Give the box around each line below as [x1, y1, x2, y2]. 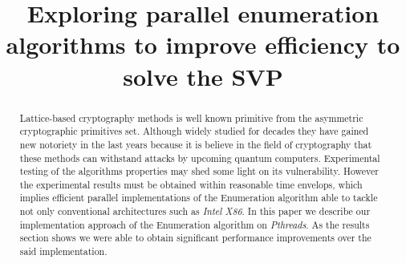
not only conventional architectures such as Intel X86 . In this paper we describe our [19, 204, 371, 218]
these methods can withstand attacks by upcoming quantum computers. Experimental [19, 151, 380, 164]
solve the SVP [123, 59, 283, 92]
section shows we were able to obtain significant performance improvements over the [19, 231, 371, 245]
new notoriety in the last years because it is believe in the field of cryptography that [19, 137, 372, 151]
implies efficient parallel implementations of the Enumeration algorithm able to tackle [19, 191, 378, 204]
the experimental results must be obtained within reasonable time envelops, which [19, 177, 363, 191]
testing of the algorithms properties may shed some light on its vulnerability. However [19, 164, 379, 178]
